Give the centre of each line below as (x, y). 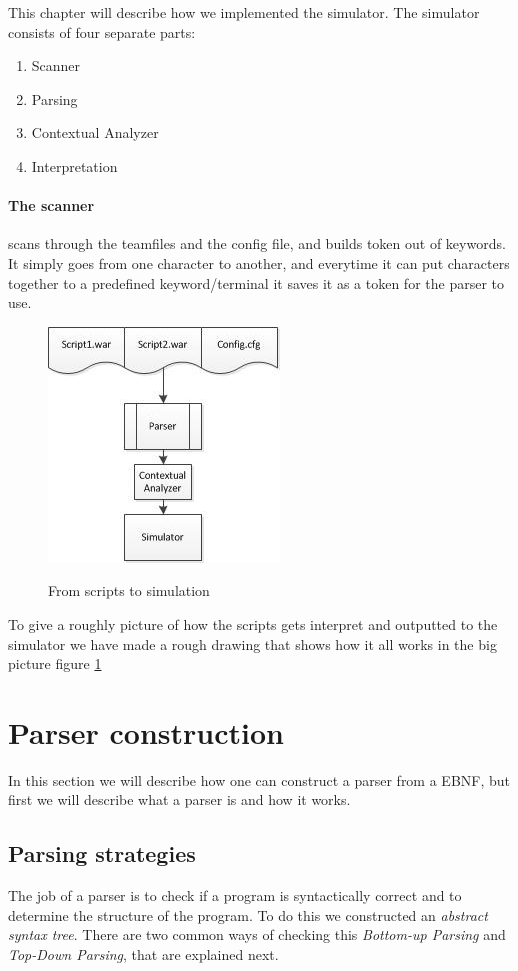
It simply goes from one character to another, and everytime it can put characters (259, 262)
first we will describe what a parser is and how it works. (179, 799)
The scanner (51, 205)
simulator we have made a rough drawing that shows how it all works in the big (252, 643)
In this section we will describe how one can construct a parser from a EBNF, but (259, 779)
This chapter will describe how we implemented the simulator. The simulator (244, 12)
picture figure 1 (55, 663)
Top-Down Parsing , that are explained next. (143, 954)
